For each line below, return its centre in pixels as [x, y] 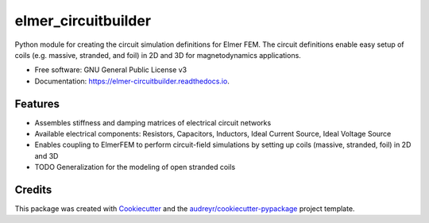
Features [37, 104]
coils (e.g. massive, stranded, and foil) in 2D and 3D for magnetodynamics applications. [158, 55]
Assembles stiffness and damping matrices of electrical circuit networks [153, 122]
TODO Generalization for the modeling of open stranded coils [135, 167]
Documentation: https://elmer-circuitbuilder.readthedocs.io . [132, 81]
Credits [33, 190]
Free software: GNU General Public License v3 [111, 70]
